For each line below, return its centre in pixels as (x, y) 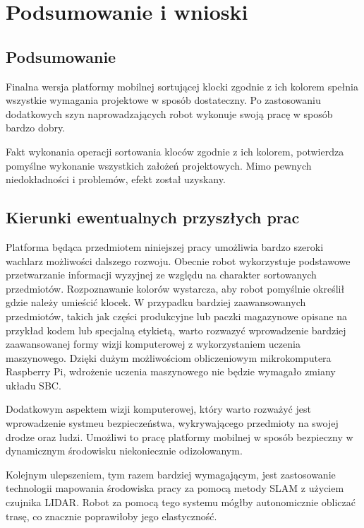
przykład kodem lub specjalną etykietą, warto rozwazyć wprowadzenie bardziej (176, 330)
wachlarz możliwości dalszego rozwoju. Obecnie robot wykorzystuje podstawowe (178, 260)
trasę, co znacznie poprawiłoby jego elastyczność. (111, 516)
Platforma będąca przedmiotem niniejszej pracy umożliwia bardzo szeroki (165, 246)
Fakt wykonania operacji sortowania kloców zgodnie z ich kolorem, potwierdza (175, 151)
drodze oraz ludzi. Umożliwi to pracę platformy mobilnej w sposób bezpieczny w (180, 436)
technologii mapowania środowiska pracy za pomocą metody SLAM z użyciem (175, 488)
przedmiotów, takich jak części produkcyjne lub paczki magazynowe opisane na (176, 316)
